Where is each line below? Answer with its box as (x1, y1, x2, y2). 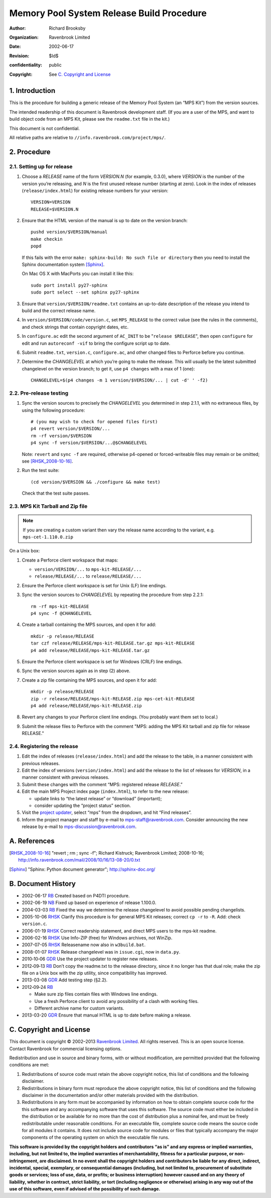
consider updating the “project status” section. (34, 802, 131, 808)
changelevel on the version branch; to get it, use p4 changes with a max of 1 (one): (22, 365, 195, 372)
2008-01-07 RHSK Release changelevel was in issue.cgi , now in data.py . (22, 949, 181, 955)
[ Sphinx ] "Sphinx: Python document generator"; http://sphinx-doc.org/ (9, 866, 156, 872)
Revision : (9, 53, 30, 59)
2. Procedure (9, 147, 51, 156)
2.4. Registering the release (9, 743, 79, 750)
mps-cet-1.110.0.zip (23, 534, 74, 540)
